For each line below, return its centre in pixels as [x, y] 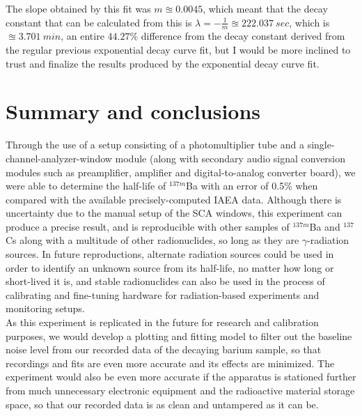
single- [321, 145]
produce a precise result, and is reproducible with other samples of [148, 226]
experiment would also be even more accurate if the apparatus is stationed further [181, 377]
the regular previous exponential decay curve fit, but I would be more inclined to [178, 50]
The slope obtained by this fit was [78, 8]
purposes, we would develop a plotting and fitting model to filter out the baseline [179, 336]
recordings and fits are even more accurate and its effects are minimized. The [170, 363]
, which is [309, 22]
